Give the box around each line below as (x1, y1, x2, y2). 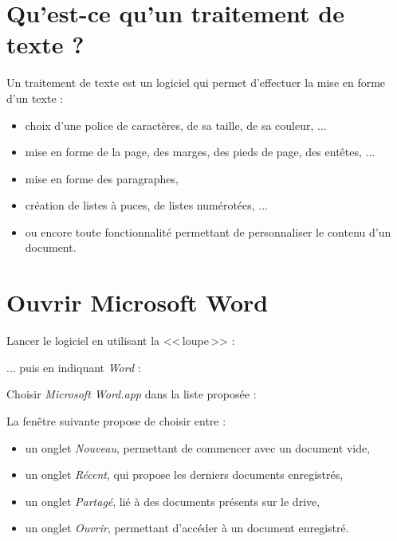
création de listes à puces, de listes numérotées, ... (25, 197, 269, 214)
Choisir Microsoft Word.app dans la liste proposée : (6, 386, 257, 402)
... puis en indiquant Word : (6, 359, 141, 375)
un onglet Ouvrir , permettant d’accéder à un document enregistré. (25, 519, 349, 536)
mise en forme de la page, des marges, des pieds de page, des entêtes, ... (25, 143, 375, 160)
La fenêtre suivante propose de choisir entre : (6, 412, 226, 429)
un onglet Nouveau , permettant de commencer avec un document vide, (25, 439, 371, 456)
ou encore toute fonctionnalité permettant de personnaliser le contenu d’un (25, 223, 391, 240)
